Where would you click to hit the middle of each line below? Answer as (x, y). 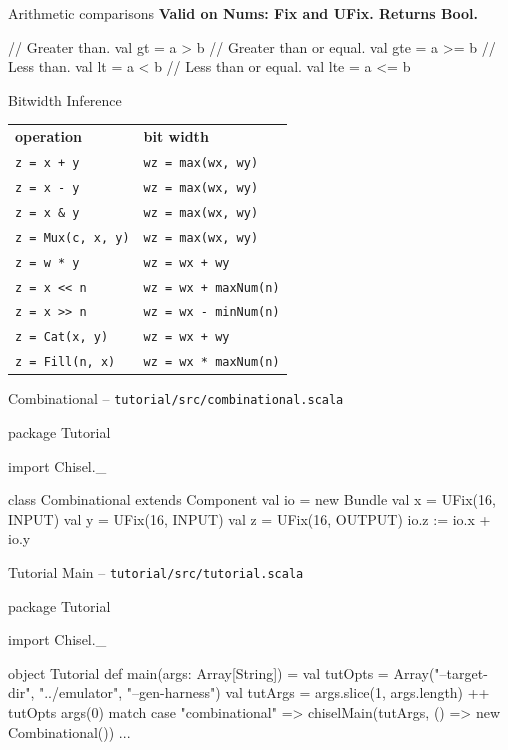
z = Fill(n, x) (65, 362)
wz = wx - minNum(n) (211, 312)
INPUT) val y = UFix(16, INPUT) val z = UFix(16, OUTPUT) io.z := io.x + (249, 518)
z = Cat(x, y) (62, 337)
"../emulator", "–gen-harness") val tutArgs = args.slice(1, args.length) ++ (264, 692)
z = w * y (47, 262)
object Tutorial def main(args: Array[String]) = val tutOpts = (198, 672)
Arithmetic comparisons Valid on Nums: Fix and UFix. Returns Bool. (243, 13)
